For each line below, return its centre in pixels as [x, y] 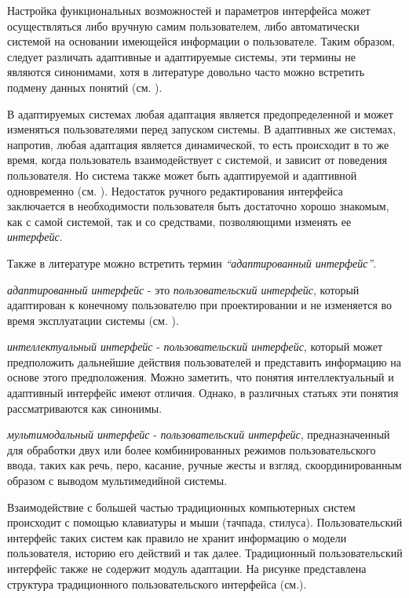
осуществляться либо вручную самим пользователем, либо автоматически [183, 26]
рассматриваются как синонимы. [85, 408]
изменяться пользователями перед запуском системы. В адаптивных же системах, [202, 129]
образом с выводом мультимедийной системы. [117, 481]
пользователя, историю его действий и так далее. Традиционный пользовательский [205, 553]
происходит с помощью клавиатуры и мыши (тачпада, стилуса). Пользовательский [205, 522]
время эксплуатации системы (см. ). [93, 320]
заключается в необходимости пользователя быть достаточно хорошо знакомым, [198, 206]
